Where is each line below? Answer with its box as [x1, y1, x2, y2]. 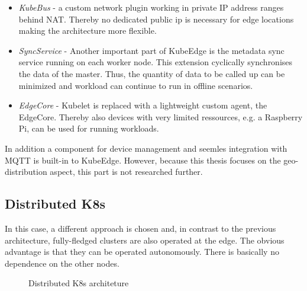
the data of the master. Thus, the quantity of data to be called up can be [18, 67, 285, 79]
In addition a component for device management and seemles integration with [5, 142, 287, 154]
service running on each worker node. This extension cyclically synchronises [18, 56, 293, 68]
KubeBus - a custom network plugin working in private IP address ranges [18, 1, 284, 13]
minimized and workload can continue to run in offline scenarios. [18, 79, 253, 91]
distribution [5, 165, 47, 178]
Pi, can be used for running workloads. [18, 122, 159, 135]
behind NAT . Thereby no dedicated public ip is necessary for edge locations [18, 12, 294, 25]
